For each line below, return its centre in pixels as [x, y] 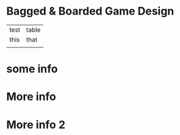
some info [32, 69]
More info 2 [36, 124]
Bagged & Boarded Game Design [90, 11]
